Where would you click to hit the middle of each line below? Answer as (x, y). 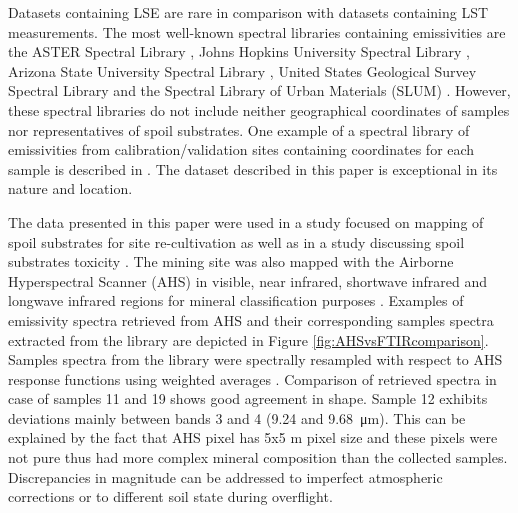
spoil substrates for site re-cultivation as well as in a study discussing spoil (236, 241)
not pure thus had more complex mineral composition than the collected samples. (258, 457)
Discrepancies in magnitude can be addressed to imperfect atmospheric (225, 476)
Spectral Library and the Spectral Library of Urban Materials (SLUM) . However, (259, 90)
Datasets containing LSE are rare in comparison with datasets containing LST (248, 12)
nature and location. (70, 188)
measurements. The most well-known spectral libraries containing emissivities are (257, 31)
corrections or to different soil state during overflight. (170, 496)
